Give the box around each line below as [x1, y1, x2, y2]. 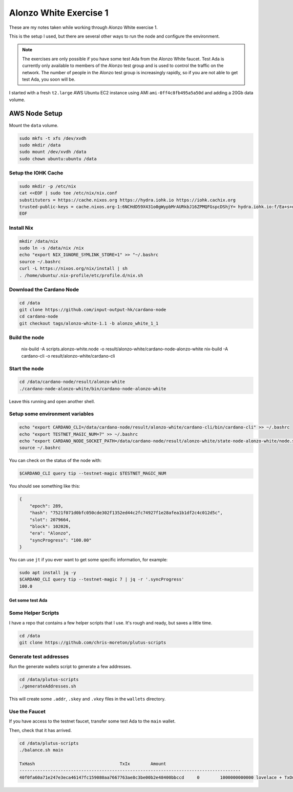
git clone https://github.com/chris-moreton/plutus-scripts [19, 640, 167, 645]
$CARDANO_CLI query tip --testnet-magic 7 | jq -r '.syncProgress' [19, 577, 185, 582]
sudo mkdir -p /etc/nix [19, 183, 77, 189]
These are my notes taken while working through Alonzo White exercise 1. [9, 24, 158, 30]
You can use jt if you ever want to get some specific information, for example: [9, 557, 168, 563]
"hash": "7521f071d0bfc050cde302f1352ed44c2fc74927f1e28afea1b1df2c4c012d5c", [29, 510, 223, 515]
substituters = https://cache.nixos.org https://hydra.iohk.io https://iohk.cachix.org [19, 197, 236, 203]
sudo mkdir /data [19, 142, 61, 148]
